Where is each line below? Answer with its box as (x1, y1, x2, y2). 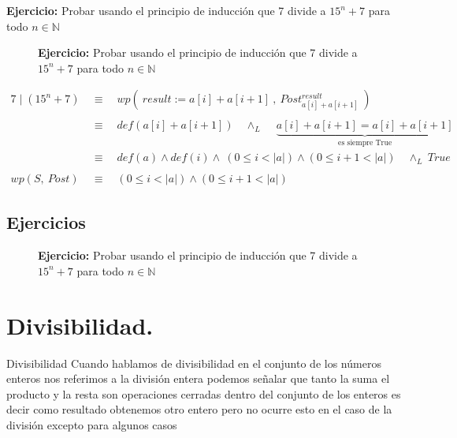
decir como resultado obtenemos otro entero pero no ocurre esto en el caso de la (6, 401, 392, 417)
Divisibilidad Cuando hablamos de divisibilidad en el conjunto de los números (6, 354, 381, 371)
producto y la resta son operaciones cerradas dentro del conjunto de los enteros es (6, 385, 401, 402)
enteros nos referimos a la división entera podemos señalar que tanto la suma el (6, 370, 390, 387)
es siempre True (338, 139, 392, 148)
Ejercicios (6, 210, 86, 234)
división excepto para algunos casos (6, 416, 177, 432)
